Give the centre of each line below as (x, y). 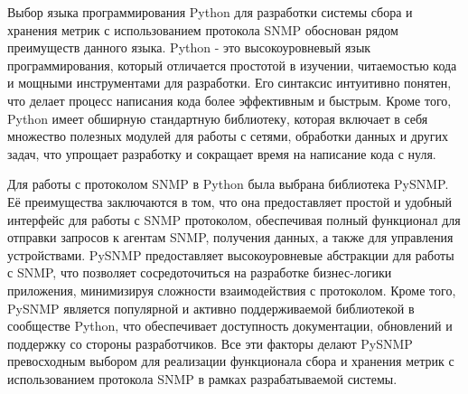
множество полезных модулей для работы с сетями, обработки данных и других (228, 136)
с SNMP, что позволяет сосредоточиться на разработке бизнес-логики (200, 272)
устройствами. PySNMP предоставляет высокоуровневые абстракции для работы (231, 254)
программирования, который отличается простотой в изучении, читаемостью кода (232, 65)
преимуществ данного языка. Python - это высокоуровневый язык (189, 47)
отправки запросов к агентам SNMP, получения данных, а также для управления (230, 237)
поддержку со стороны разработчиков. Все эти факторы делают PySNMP (210, 343)
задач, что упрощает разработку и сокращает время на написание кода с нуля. (222, 153)
